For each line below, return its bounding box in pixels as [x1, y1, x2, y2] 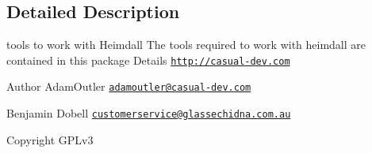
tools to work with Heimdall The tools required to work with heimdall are [6, 36, 366, 53]
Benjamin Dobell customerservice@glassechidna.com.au [6, 105, 291, 121]
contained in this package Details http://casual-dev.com [6, 51, 290, 68]
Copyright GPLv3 [6, 131, 94, 147]
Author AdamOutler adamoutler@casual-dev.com [6, 78, 251, 95]
